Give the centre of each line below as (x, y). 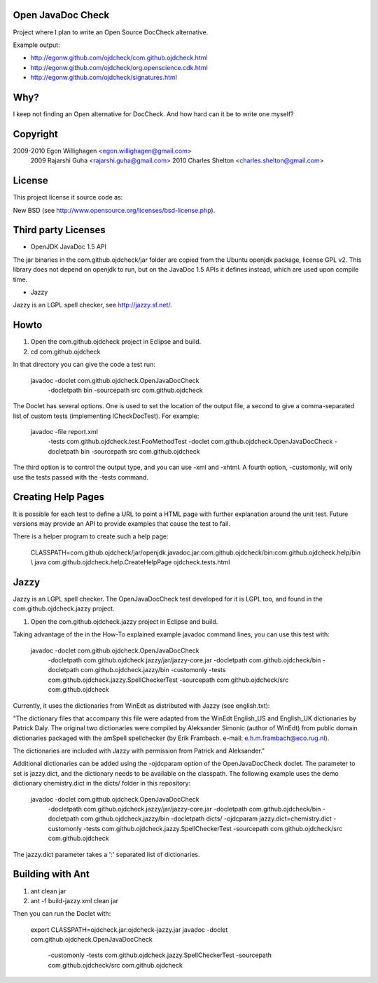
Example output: (36, 45)
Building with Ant (51, 874)
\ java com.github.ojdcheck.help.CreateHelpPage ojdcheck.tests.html (130, 562)
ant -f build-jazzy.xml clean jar (75, 900)
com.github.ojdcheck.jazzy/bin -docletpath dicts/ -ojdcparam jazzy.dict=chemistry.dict (206, 818)
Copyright (36, 134)
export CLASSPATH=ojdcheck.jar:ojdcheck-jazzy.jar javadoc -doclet (129, 929)
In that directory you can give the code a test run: (84, 365)
